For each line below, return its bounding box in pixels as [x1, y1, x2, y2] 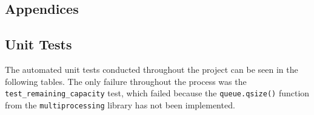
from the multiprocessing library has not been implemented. [5, 98, 235, 111]
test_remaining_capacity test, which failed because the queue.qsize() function [5, 87, 310, 99]
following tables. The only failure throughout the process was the [5, 75, 247, 87]
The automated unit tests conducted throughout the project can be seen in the [5, 63, 298, 75]
